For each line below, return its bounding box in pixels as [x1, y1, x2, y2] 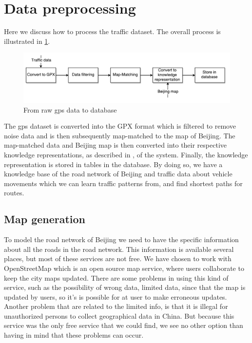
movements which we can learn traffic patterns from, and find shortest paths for [4, 178, 243, 188]
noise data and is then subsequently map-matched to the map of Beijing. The [4, 130, 235, 140]
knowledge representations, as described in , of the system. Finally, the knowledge [4, 149, 248, 159]
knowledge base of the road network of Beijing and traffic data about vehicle [4, 169, 233, 179]
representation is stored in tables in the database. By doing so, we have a [4, 159, 223, 169]
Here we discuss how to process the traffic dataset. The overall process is [4, 26, 221, 37]
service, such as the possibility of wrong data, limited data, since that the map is [4, 282, 246, 292]
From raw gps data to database [23, 104, 117, 114]
